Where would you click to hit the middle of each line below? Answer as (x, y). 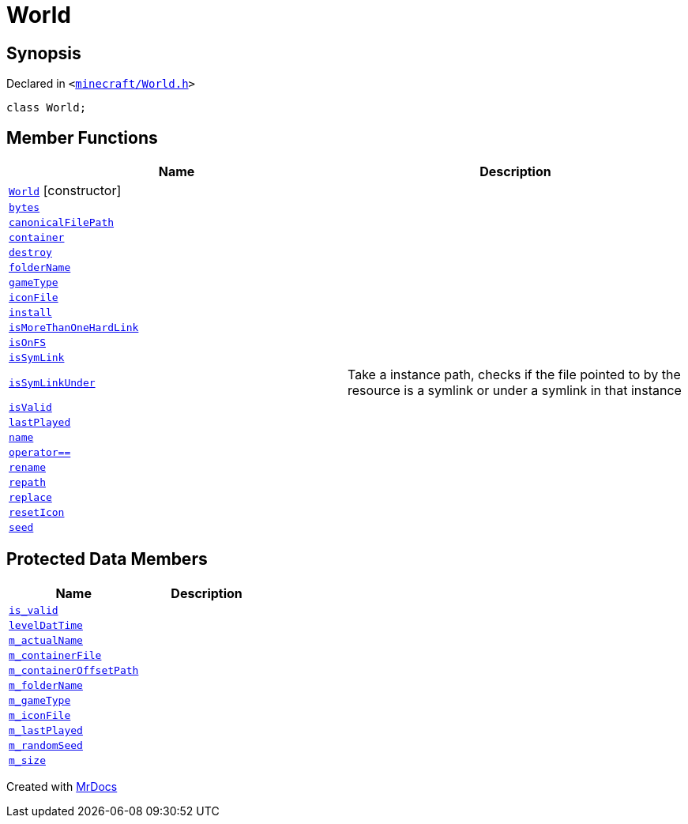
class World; (47, 108)
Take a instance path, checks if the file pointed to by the (514, 375)
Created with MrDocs (62, 786)
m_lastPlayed (46, 730)
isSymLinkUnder (52, 382)
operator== (40, 453)
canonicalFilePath (62, 223)
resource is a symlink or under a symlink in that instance (515, 391)
